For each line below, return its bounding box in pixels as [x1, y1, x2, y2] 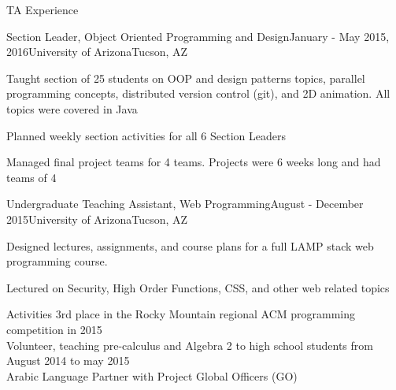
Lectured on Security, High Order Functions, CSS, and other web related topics [6, 279, 390, 295]
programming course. [6, 253, 108, 269]
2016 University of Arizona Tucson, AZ [6, 43, 188, 60]
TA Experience [6, 2, 79, 17]
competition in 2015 [6, 321, 102, 337]
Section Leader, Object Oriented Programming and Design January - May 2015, [6, 28, 390, 44]
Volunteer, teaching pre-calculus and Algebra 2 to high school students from [6, 336, 373, 353]
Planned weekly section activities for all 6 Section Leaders [6, 127, 286, 143]
